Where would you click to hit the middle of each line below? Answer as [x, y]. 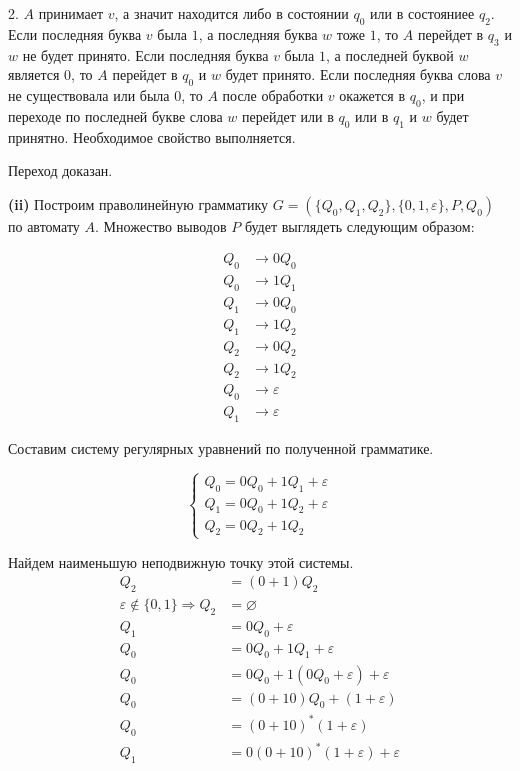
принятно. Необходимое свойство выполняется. [152, 136]
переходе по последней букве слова [115, 115]
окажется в [372, 94]
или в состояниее [422, 13]
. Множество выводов [161, 225]
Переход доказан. [60, 170]
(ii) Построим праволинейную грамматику [138, 203]
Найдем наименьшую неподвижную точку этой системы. [181, 561]
